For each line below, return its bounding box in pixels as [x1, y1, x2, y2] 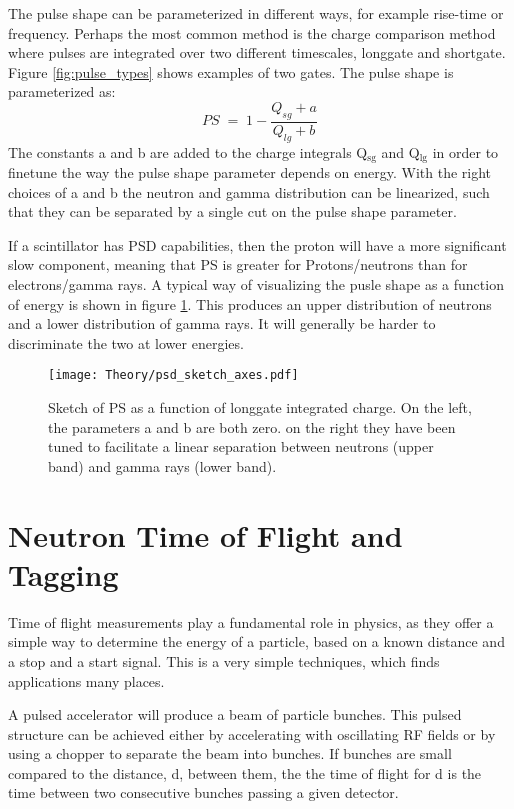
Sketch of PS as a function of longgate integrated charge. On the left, [48, 397, 472, 418]
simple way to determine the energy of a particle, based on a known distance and [8, 631, 505, 652]
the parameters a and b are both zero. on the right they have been [48, 416, 456, 437]
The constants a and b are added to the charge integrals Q [8, 141, 368, 162]
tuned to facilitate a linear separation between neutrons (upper [48, 436, 434, 457]
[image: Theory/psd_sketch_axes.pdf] [48, 368, 299, 383]
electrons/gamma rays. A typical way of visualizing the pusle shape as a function [8, 274, 504, 295]
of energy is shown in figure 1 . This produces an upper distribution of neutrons [8, 293, 492, 314]
